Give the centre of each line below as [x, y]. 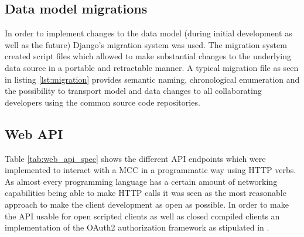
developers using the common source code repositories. [103, 102]
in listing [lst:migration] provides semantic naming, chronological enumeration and [152, 79]
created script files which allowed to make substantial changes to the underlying [148, 56]
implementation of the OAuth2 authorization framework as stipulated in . [137, 227]
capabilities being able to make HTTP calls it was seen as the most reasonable [146, 193]
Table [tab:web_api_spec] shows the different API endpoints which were [135, 158]
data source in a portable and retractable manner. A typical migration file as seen [152, 67]
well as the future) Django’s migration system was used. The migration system [146, 44]
